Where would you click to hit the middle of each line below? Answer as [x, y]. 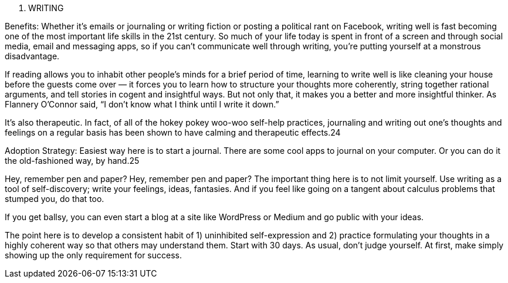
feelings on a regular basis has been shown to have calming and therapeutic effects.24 [173, 132]
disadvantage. [32, 56]
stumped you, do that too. [55, 199]
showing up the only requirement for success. [93, 255]
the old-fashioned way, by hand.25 [72, 161]
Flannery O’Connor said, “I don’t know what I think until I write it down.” [142, 104]
